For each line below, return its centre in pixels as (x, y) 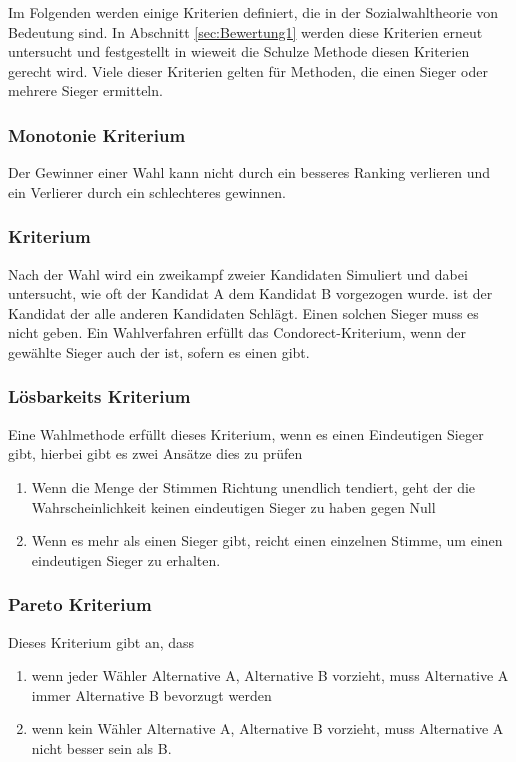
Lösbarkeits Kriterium (99, 396)
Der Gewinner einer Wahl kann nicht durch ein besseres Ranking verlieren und (249, 172)
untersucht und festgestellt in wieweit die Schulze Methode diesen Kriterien (239, 51)
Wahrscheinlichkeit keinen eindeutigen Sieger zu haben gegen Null (233, 506)
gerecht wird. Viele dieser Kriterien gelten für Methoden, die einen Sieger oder (248, 70)
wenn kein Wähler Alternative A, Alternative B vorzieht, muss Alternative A (267, 728)
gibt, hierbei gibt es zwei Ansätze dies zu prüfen (155, 453)
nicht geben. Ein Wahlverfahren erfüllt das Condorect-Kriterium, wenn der (237, 332)
